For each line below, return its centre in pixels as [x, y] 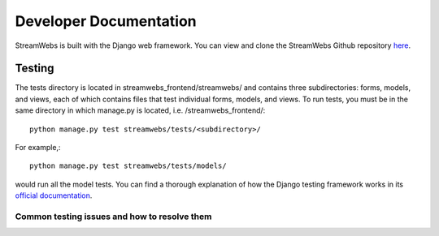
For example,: [38, 148]
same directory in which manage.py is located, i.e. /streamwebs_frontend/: [140, 110]
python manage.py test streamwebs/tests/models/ [128, 166]
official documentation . [54, 195]
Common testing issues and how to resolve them [113, 217]
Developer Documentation [106, 21]
